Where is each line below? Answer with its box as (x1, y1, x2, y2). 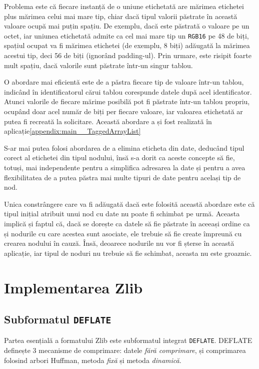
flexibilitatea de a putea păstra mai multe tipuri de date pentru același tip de (4, 172, 241, 182)
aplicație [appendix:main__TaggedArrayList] (4, 126, 141, 136)
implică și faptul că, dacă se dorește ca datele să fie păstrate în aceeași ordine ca (4, 218, 250, 228)
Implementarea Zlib (4, 277, 143, 297)
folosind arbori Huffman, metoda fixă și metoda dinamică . (4, 354, 181, 365)
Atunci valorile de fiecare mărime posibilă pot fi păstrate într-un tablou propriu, (4, 96, 250, 107)
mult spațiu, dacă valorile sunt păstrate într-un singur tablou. (4, 60, 193, 70)
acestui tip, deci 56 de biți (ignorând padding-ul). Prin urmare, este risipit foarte (4, 50, 251, 61)
